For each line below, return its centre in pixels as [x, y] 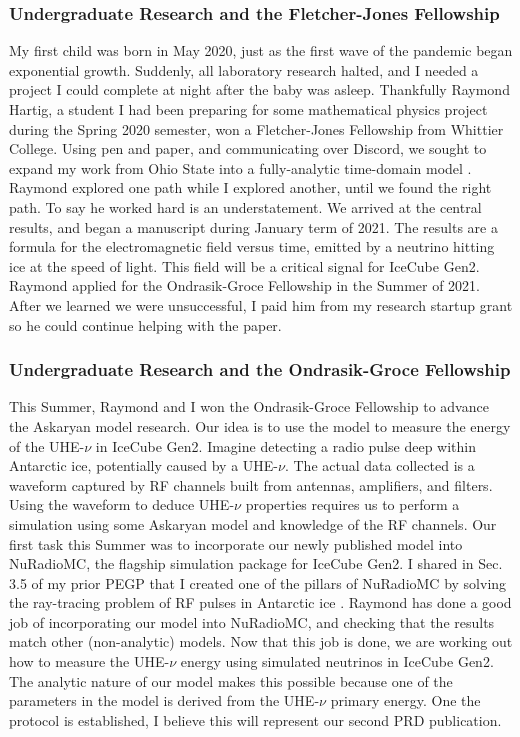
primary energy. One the [405, 700]
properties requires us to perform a [352, 504]
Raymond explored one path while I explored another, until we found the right [250, 187]
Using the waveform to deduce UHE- [122, 504]
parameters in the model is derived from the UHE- [164, 700]
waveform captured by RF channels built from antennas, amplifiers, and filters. [251, 484]
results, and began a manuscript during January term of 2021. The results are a [253, 226]
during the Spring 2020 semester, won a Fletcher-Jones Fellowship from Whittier [256, 128]
